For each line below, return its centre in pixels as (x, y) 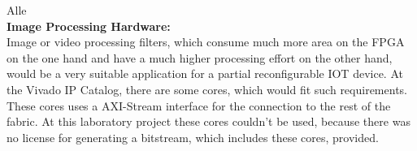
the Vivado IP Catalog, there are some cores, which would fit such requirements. (207, 89)
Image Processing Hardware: (89, 26)
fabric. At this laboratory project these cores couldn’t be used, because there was (208, 121)
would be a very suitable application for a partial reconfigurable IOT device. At (205, 73)
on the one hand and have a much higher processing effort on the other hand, (200, 57)
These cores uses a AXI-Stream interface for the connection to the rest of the (199, 105)
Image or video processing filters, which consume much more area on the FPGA (206, 42)
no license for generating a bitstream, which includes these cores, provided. (193, 137)
